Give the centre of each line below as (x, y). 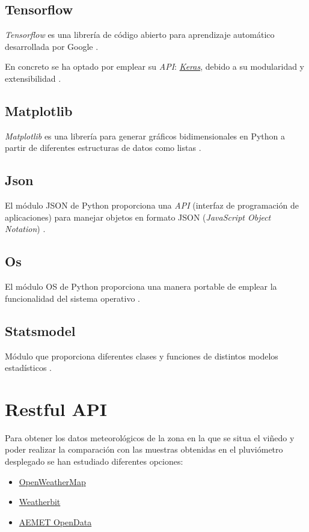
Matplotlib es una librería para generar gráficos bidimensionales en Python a (145, 136)
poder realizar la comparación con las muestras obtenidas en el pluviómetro (144, 449)
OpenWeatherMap (52, 481)
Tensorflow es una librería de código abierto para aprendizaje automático (140, 35)
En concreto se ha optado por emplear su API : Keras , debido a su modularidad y (155, 66)
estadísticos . (29, 368)
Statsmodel (40, 330)
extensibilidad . (33, 78)
